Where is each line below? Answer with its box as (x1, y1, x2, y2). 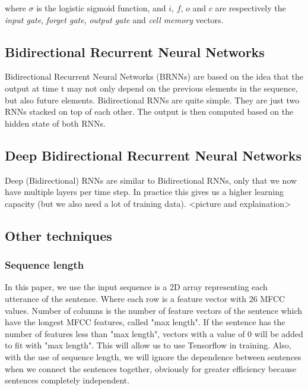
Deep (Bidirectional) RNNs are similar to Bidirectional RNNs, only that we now (5, 174, 297, 186)
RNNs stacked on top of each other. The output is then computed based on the (5, 105, 294, 118)
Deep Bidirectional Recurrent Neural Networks (5, 146, 302, 164)
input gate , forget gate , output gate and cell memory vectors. (5, 13, 224, 26)
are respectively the (215, 2, 286, 14)
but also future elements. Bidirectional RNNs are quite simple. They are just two (5, 93, 300, 106)
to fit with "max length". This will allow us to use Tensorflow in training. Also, (5, 339, 291, 351)
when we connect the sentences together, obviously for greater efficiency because (5, 362, 297, 375)
